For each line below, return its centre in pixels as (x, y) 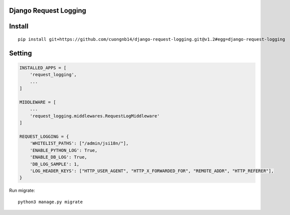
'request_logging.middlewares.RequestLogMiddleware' (95, 116)
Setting (20, 53)
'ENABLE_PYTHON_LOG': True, (64, 150)
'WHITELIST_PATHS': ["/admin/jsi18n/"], (79, 143)
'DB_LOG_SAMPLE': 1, (55, 164)
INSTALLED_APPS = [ (43, 68)
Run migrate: (22, 190)
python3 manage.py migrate (50, 202)
